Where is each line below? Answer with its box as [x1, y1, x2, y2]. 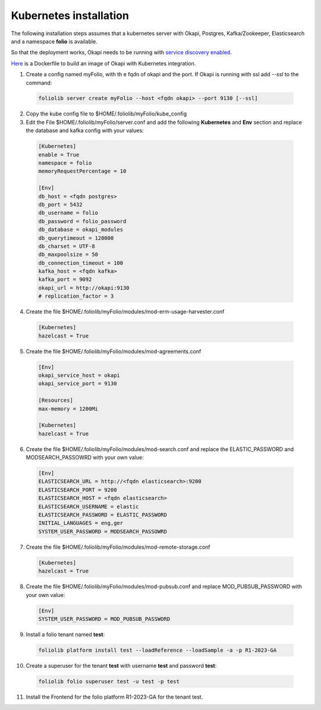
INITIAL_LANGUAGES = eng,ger [38, 520, 124, 527]
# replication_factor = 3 [38, 293, 114, 300]
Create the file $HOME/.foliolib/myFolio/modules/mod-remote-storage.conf [26, 543, 210, 551]
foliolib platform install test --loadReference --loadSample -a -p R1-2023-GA [38, 646, 277, 653]
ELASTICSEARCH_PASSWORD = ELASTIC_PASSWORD [38, 512, 168, 518]
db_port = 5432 [38, 201, 83, 208]
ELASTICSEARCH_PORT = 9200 [38, 486, 117, 493]
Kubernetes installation [11, 9, 129, 22]
